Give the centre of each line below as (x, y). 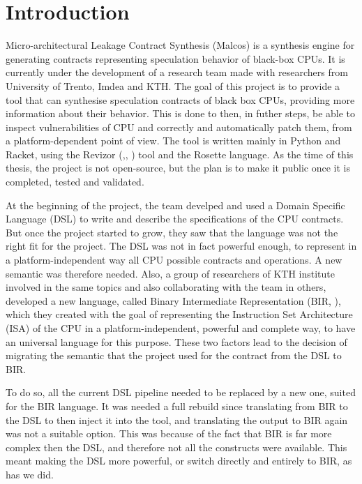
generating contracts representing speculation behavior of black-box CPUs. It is (175, 58)
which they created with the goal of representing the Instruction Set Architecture (179, 314)
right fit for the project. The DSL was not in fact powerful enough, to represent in (181, 246)
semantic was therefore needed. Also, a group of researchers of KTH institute (170, 273)
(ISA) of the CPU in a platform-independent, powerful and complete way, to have (181, 328)
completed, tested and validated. (75, 182)
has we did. (30, 474)
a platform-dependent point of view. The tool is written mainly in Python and (173, 141)
